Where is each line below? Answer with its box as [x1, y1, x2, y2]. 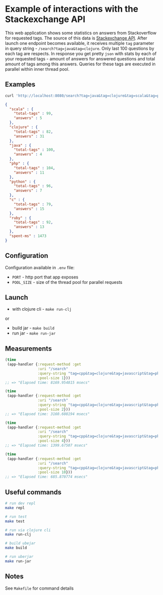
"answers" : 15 [14, 206, 45, 211]
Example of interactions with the [5, 3, 138, 15]
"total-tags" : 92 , [14, 220, 53, 225]
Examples [5, 80, 35, 89]
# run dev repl [5, 501, 36, 506]
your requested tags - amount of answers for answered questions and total [5, 56, 155, 61]
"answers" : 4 [14, 152, 42, 157]
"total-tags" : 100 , [14, 147, 55, 152]
